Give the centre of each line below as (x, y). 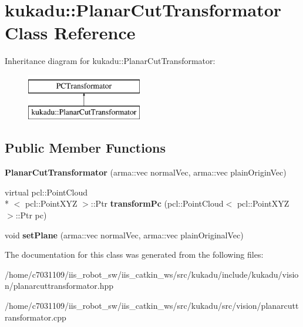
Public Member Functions (85, 148)
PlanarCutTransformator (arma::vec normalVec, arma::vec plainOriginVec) (146, 172)
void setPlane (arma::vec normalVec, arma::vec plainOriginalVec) (124, 235)
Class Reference (70, 33)
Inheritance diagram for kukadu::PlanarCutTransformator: (110, 61)
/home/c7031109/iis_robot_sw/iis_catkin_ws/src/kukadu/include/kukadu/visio (152, 274)
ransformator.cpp (36, 317)
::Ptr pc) (31, 215)
